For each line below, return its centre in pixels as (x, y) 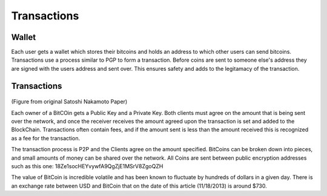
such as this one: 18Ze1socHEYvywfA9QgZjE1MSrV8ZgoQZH (87, 166)
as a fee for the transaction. (46, 138)
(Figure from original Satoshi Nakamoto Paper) (69, 102)
